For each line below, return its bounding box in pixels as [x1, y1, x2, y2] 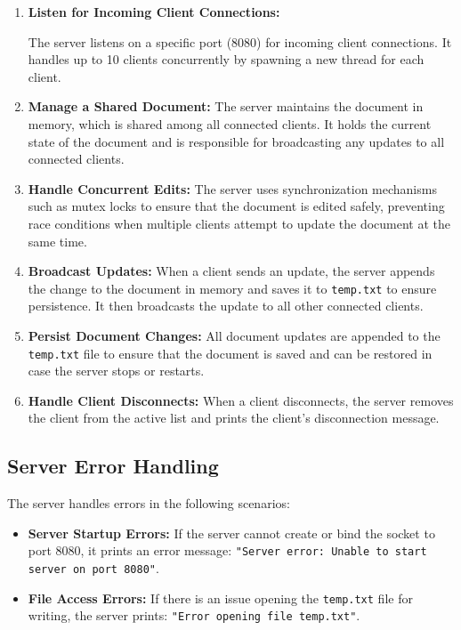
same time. [28, 231, 87, 250]
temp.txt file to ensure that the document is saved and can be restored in [28, 343, 433, 362]
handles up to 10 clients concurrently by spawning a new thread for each [28, 50, 425, 69]
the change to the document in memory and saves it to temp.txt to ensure [28, 279, 437, 297]
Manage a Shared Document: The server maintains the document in [28, 97, 424, 116]
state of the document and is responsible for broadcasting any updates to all [28, 132, 445, 150]
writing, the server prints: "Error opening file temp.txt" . [28, 606, 360, 625]
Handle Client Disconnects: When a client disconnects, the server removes [28, 391, 454, 409]
